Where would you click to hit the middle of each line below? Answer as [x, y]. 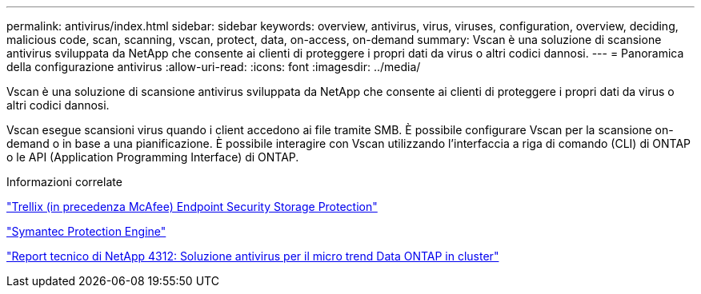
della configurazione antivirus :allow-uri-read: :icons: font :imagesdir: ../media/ [214, 67]
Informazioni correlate [64, 182]
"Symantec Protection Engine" [86, 231]
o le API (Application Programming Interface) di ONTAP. [153, 157]
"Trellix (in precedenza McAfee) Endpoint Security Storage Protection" [192, 207]
